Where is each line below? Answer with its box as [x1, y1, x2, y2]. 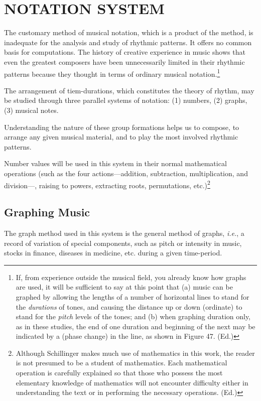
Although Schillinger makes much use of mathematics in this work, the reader [16, 347, 255, 358]
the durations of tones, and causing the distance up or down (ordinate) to [16, 301, 242, 312]
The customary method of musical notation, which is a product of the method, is [4, 27, 253, 38]
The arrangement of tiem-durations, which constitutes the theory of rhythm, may [4, 85, 254, 95]
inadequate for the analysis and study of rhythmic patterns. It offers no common [4, 37, 252, 47]
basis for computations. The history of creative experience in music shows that [4, 47, 245, 57]
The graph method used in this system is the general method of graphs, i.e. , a [4, 227, 244, 238]
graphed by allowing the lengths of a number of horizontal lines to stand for [16, 291, 249, 302]
